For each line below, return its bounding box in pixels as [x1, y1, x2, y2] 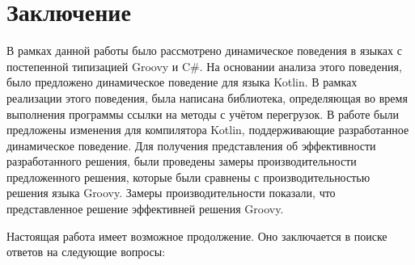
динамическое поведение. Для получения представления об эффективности [6, 137, 376, 154]
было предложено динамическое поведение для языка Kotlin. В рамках [6, 74, 358, 90]
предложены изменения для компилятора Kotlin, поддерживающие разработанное [6, 121, 409, 138]
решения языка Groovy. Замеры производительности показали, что [6, 184, 336, 201]
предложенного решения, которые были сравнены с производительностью [6, 168, 371, 185]
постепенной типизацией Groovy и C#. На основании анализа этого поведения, [6, 57, 402, 74]
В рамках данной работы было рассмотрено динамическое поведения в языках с [6, 42, 402, 59]
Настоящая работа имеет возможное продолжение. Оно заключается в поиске [6, 227, 387, 244]
